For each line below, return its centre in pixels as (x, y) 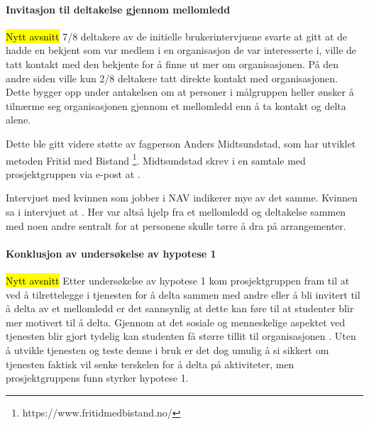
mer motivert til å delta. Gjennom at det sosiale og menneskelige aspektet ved (176, 322)
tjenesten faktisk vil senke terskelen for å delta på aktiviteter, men (150, 364)
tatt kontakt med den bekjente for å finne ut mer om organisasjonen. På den (172, 64)
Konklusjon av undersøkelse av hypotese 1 (111, 253)
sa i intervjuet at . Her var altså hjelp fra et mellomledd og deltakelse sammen (176, 211)
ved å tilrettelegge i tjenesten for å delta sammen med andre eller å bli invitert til (183, 294)
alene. (18, 120)
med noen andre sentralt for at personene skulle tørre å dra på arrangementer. (176, 225)
